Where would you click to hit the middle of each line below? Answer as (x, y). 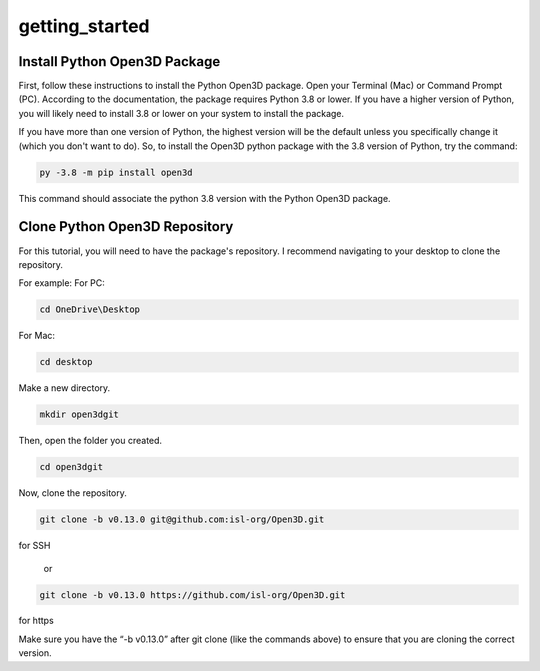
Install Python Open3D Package (119, 61)
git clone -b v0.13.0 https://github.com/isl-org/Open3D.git (192, 594)
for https (36, 621)
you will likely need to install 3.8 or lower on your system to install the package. (181, 113)
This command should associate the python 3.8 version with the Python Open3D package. (204, 198)
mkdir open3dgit (79, 414)
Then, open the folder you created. (90, 441)
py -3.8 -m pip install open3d (116, 172)
